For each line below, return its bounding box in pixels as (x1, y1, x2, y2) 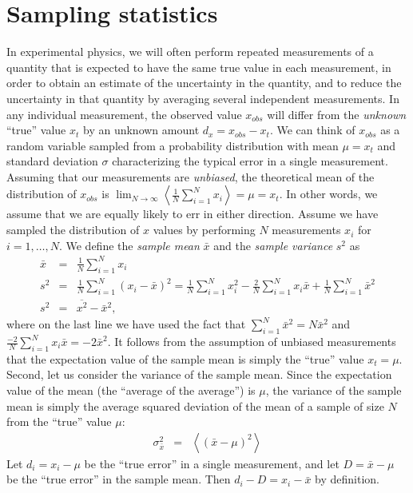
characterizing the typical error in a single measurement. (112, 153, 388, 169)
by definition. (315, 471, 380, 487)
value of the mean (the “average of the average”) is (6, 382, 256, 399)
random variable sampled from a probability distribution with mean (6, 137, 339, 153)
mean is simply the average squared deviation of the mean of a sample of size (6, 397, 384, 414)
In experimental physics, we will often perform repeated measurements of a (6, 43, 374, 60)
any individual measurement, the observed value (6, 105, 242, 122)
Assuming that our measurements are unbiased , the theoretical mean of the (6, 168, 375, 185)
